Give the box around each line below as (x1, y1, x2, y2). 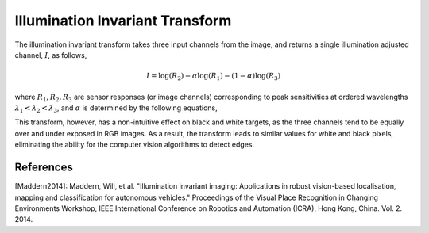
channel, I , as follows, (14, 50, 87, 59)
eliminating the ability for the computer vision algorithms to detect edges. (14, 139, 255, 150)
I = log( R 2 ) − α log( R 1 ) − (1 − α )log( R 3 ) (146, 71, 281, 82)
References (14, 161, 73, 174)
